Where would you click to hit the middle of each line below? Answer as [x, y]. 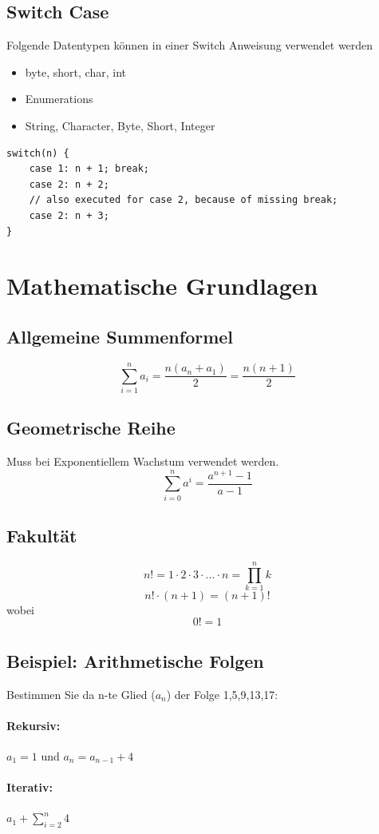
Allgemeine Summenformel [120, 336]
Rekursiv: [34, 725]
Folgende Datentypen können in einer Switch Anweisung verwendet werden [190, 45]
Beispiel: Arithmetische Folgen [135, 660]
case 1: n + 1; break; [89, 169]
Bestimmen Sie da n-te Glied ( [81, 694]
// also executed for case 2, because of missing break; [184, 200]
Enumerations [59, 99]
